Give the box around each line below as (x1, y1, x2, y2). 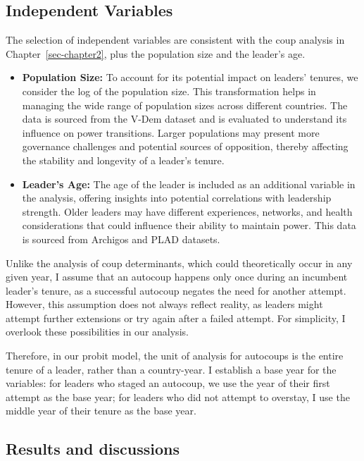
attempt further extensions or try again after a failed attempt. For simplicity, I (6, 310, 346, 325)
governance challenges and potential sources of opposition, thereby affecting (22, 139, 349, 154)
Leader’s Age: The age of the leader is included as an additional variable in (22, 176, 356, 191)
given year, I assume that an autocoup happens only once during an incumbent (6, 269, 348, 284)
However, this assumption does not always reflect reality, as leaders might (6, 297, 323, 312)
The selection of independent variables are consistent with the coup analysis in (6, 32, 345, 47)
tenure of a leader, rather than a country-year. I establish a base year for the (6, 362, 337, 376)
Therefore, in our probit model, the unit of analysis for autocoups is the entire (6, 348, 344, 363)
